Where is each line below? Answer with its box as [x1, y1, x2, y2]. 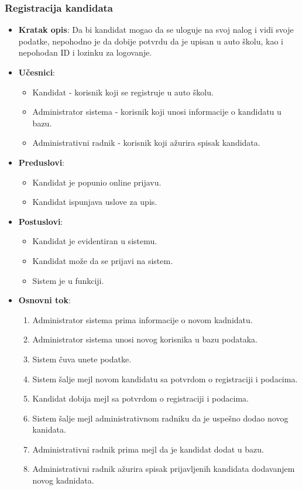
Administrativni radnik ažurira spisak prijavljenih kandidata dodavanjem [32, 462, 295, 475]
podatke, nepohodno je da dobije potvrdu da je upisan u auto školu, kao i [18, 35, 283, 47]
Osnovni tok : [18, 294, 71, 306]
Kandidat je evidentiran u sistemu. [32, 235, 157, 247]
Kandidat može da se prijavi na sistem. [32, 254, 173, 266]
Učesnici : [18, 66, 56, 78]
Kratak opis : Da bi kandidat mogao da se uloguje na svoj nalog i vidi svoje [18, 23, 294, 36]
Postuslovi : [18, 215, 63, 227]
